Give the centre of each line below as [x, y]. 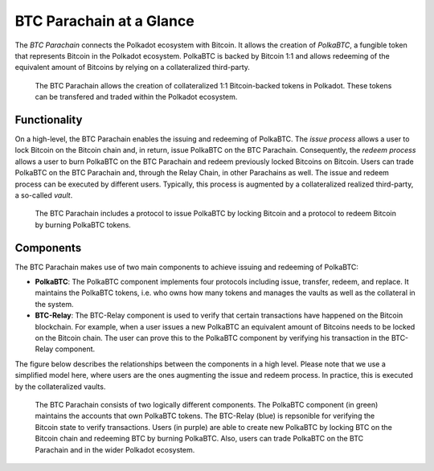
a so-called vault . [44, 195]
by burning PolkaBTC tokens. [83, 224]
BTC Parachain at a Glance [104, 21]
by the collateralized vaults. [60, 387]
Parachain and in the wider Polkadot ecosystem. [115, 449]
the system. [54, 304]
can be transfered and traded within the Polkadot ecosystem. [136, 97]
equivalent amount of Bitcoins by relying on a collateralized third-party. [133, 68]
